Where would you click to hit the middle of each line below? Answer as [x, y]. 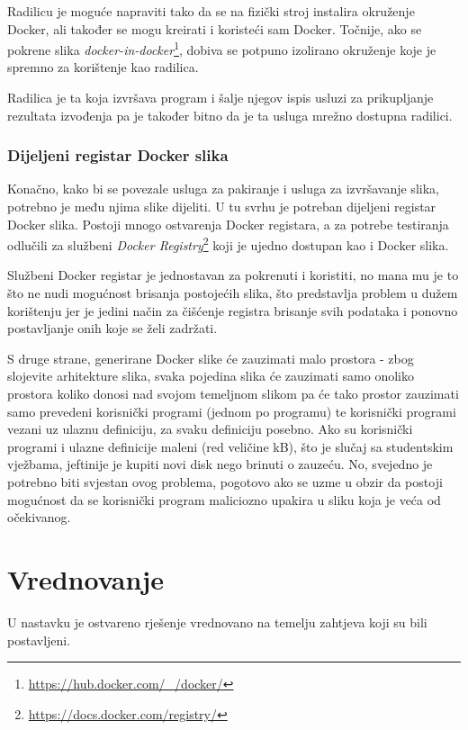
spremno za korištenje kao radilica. [103, 67]
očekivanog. [39, 517]
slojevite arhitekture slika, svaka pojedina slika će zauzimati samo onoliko [211, 376]
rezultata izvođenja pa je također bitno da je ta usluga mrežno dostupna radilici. [230, 115]
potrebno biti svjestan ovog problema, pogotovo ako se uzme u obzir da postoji [225, 482]
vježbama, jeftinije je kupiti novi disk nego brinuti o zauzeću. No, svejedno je [220, 464]
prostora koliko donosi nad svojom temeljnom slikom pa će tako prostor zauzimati [233, 394]
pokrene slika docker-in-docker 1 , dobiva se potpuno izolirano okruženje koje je [222, 48]
